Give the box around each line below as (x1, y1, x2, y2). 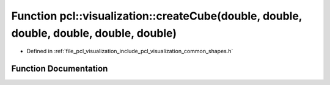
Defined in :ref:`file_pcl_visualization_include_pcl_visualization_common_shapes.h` (26, 48, 233, 55)
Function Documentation (11, 64, 108, 74)
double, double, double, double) (11, 26, 177, 40)
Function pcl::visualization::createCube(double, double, (11, 9, 302, 23)
